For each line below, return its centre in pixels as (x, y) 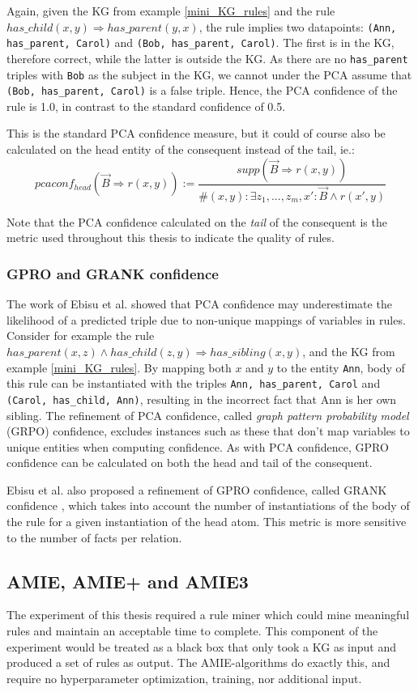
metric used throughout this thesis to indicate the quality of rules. (171, 238)
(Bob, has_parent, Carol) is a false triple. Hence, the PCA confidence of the (202, 90)
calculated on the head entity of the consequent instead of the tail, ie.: (181, 149)
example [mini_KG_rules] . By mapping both (119, 367)
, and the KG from (349, 351)
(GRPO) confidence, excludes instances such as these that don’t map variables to (208, 431)
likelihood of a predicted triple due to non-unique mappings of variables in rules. (206, 319)
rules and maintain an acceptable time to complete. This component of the (192, 631)
